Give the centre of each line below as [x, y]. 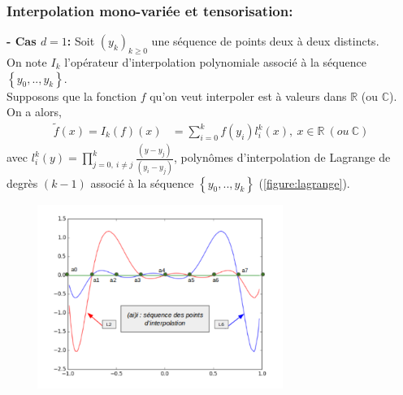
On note [27, 62]
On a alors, [34, 112]
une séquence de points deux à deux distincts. [265, 41]
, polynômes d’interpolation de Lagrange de [282, 157]
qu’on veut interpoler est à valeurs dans [248, 95]
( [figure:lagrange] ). [304, 182]
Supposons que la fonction [72, 95]
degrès [22, 182]
